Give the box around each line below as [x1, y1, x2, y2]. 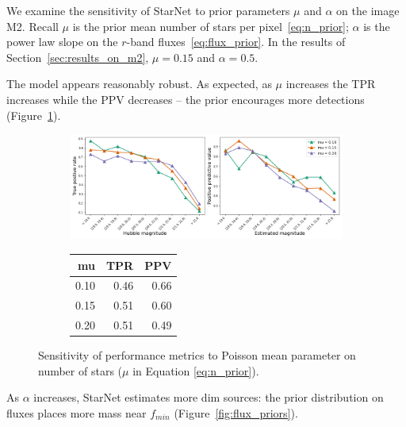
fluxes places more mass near [6, 404, 147, 421]
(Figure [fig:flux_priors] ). [174, 404, 298, 421]
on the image [336, 2, 400, 18]
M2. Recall [6, 17, 59, 34]
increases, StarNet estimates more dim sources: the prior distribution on [33, 389, 384, 406]
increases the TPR [285, 75, 376, 92]
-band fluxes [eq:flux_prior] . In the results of [126, 33, 346, 50]
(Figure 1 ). [6, 106, 61, 123]
